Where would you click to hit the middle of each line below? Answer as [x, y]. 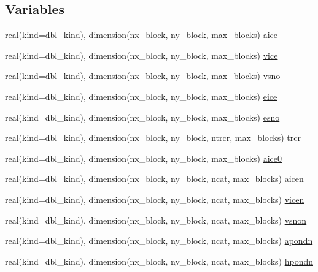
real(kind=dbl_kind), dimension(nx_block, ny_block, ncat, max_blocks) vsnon [156, 220]
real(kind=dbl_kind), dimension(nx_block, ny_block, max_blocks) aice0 [143, 158]
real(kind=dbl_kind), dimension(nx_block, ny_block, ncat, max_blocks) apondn [159, 240]
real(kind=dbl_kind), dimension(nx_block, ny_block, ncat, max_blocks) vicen [155, 199]
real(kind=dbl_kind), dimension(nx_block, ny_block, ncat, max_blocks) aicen [154, 179]
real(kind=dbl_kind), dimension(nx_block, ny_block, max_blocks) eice [141, 96]
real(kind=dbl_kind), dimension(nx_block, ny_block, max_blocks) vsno [143, 76]
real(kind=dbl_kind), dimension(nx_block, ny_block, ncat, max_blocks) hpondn [159, 261]
